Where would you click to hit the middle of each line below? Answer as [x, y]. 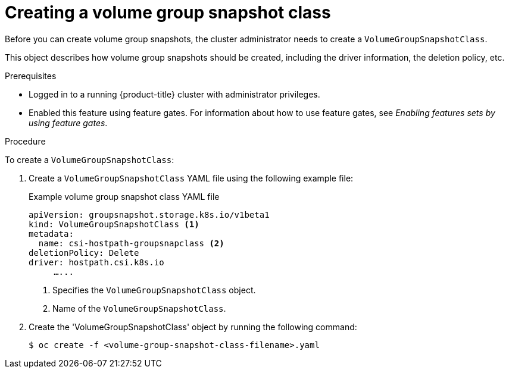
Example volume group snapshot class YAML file [124, 196]
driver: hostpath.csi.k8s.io [96, 262]
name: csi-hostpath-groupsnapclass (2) [131, 243]
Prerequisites [31, 76]
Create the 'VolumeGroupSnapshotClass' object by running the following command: [193, 327]
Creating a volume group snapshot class [168, 12]
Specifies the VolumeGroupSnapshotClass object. [154, 290]
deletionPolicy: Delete [84, 253]
